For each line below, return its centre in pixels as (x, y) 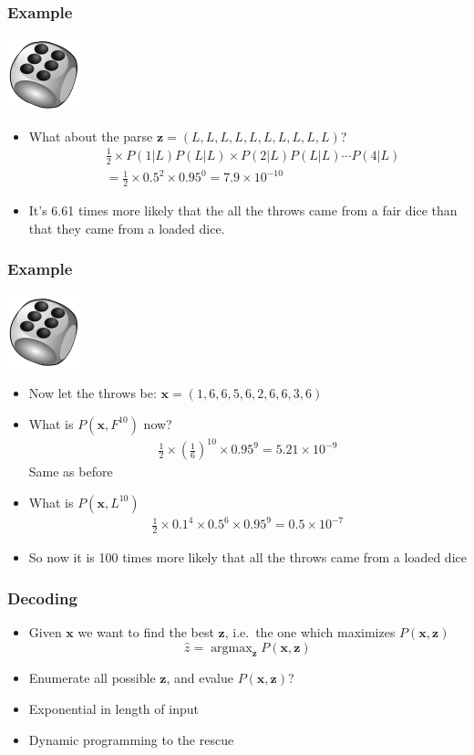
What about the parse (91, 136)
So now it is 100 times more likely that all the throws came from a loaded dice (247, 557)
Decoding (42, 598)
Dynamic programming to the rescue (131, 739)
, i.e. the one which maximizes (310, 632)
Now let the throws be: (93, 393)
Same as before (71, 472)
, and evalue (200, 678)
